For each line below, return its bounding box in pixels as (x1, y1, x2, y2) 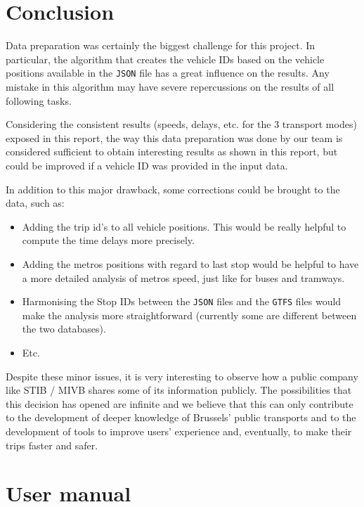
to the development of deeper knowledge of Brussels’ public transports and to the (6, 410, 356, 425)
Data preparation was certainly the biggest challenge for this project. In (6, 38, 316, 53)
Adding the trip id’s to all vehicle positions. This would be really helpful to (22, 219, 346, 233)
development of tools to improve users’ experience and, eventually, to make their (6, 423, 352, 438)
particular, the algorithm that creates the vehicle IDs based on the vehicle (6, 51, 325, 66)
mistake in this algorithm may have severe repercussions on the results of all (6, 79, 334, 94)
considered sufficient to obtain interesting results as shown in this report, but (6, 144, 338, 159)
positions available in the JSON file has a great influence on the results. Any (6, 65, 330, 80)
